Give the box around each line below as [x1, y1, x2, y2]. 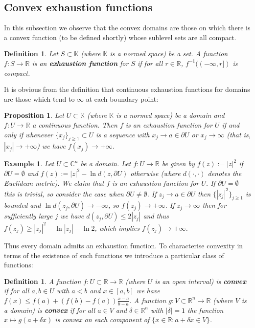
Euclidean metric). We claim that [4, 177, 104, 188]
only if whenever [4, 129, 53, 139]
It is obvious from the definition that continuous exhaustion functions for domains [4, 84, 250, 94]
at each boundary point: [86, 93, 159, 104]
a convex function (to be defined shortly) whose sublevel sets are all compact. [4, 32, 236, 42]
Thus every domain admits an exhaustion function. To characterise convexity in [4, 240, 243, 250]
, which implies [94, 222, 140, 233]
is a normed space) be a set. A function [110, 48, 228, 59]
